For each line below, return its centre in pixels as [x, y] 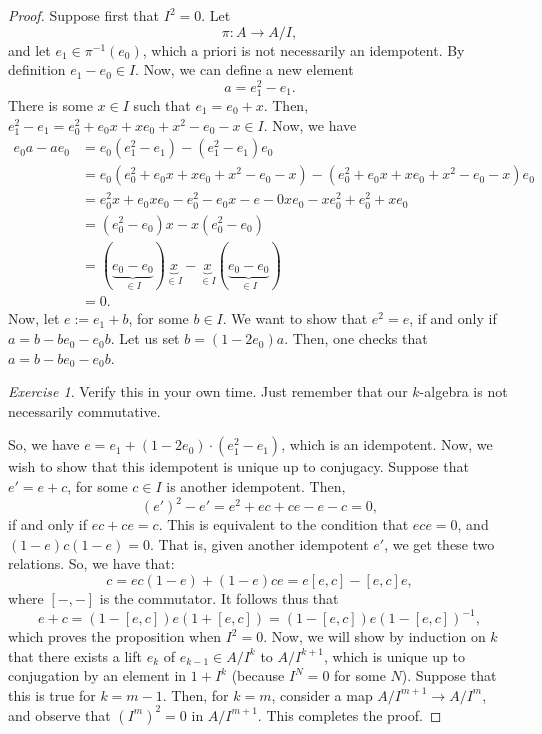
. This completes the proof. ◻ [349, 714]
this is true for [52, 694]
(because [258, 675]
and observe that [59, 714]
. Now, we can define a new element [244, 69]
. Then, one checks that [356, 338]
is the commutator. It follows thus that [219, 597]
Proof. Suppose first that [84, 15]
